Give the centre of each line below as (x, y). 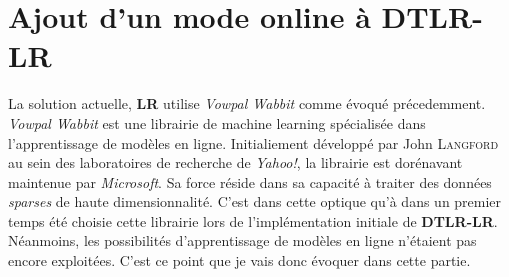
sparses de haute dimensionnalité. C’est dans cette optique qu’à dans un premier (255, 201)
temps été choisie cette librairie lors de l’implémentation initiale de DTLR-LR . (253, 220)
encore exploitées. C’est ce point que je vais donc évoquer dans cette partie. (239, 260)
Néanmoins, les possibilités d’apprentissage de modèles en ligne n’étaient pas (242, 240)
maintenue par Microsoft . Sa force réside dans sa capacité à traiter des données (250, 181)
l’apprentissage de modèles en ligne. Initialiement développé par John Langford (253, 142)
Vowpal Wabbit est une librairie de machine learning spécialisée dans (217, 122)
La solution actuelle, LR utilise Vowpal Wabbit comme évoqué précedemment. (247, 103)
